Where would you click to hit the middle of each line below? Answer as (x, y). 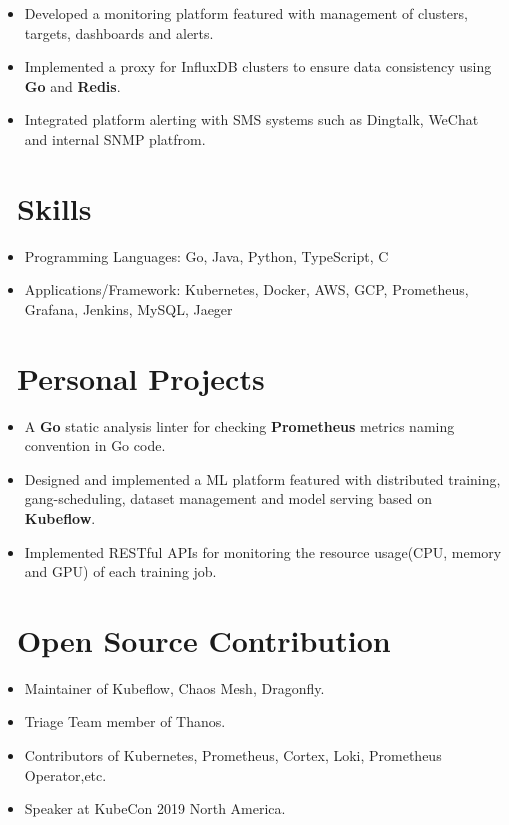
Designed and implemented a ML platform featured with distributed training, (262, 478)
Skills (54, 207)
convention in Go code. (95, 445)
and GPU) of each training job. (120, 571)
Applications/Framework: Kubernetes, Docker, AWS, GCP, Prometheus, (246, 289)
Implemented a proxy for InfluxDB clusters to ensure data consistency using (258, 66)
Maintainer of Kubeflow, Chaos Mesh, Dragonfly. (174, 687)
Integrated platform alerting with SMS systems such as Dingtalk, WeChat (251, 119)
